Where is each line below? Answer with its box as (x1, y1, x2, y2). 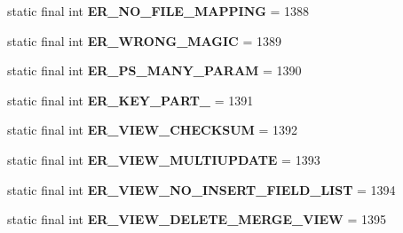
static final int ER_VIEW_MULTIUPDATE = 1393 (7, 150, 320, 168)
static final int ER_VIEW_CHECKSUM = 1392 (7, 120, 298, 139)
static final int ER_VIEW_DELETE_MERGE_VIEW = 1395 (7, 210, 386, 229)
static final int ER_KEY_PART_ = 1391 (7, 90, 254, 109)
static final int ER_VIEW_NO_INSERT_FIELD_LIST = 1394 (7, 180, 396, 198)
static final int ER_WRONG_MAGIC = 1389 (7, 31, 281, 50)
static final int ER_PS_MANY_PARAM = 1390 (7, 61, 302, 80)
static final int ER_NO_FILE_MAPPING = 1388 (7, 2, 310, 19)
